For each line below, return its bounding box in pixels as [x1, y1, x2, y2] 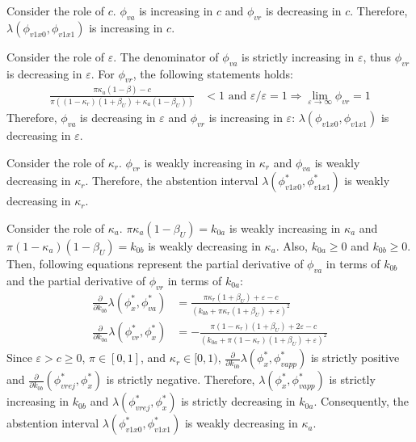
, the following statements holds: [132, 65, 293, 82]
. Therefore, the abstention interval [85, 172, 258, 189]
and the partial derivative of [6, 272, 145, 288]
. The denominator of [113, 48, 219, 65]
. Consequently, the [313, 393, 409, 410]
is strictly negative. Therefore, [106, 371, 255, 388]
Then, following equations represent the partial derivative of [6, 255, 304, 272]
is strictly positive [310, 349, 400, 366]
